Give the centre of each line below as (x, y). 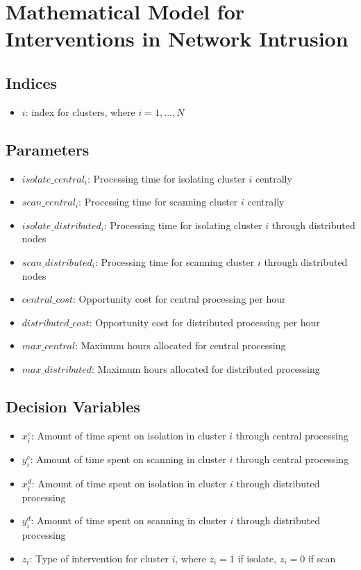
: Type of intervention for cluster (99, 558)
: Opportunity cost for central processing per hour (179, 299)
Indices (32, 82)
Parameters (48, 149)
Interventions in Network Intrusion (177, 39)
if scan (322, 558)
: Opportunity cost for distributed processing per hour (204, 322)
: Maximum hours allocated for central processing (180, 345)
